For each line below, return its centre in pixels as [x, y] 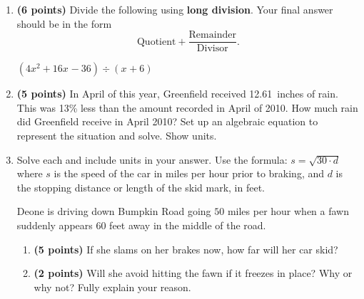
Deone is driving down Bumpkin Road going [114, 211]
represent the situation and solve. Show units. [117, 136]
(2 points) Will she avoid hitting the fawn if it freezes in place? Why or [193, 273]
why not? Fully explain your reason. [112, 287]
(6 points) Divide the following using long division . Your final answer [175, 9]
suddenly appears [55, 225]
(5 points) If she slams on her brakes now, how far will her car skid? [186, 249]
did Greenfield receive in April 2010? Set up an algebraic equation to [167, 121]
